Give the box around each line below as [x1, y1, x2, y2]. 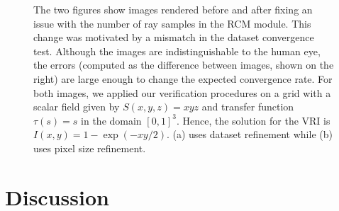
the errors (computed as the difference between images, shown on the [33, 57, 334, 72]
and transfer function [201, 99, 294, 114]
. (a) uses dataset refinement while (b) [166, 127, 333, 142]
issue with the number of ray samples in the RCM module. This [33, 16, 311, 30]
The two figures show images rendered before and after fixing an [33, 2, 313, 16]
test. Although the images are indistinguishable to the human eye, [33, 43, 321, 58]
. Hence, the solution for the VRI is [176, 113, 330, 127]
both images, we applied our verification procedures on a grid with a [33, 85, 331, 100]
